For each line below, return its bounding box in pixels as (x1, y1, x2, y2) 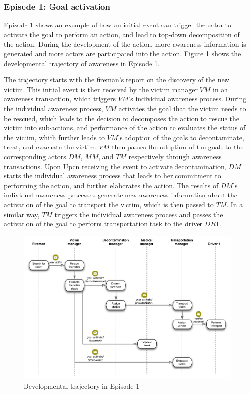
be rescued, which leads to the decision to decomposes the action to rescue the (4, 113, 239, 123)
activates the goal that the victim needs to (118, 103, 246, 113)
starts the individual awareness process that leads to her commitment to (4, 171, 221, 181)
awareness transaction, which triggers (4, 94, 116, 104)
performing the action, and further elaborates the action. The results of (4, 180, 219, 190)
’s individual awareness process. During (128, 94, 247, 104)
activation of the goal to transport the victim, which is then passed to (4, 199, 214, 209)
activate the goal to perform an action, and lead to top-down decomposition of (4, 29, 240, 39)
